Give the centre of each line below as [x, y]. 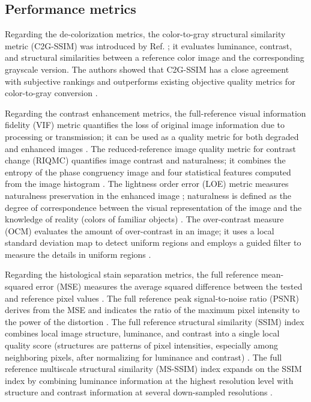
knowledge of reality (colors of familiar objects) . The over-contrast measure [144, 219]
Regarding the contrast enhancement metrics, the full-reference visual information [155, 113]
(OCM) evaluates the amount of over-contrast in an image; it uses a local [140, 230]
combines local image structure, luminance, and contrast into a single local [142, 333]
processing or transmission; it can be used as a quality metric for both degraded [152, 136]
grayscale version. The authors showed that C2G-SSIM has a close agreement [147, 69]
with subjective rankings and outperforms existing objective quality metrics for [150, 81]
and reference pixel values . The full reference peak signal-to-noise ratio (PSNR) [152, 298]
